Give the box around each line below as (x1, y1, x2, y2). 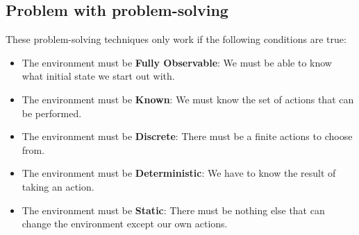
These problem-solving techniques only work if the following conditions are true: (6, 32, 347, 46)
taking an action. (22, 179, 94, 193)
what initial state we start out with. (22, 69, 175, 83)
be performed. (22, 105, 82, 120)
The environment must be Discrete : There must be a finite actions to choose (22, 129, 353, 143)
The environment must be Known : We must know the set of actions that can (22, 92, 354, 106)
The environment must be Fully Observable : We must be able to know (22, 55, 332, 69)
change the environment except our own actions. (22, 216, 228, 231)
